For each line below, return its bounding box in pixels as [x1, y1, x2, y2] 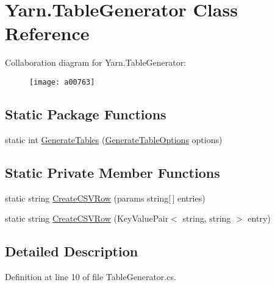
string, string [182, 212, 231, 225]
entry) [248, 212, 271, 225]
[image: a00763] [29, 77, 95, 86]
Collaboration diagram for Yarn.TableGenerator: [5, 56, 187, 69]
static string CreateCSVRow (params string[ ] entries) [5, 191, 205, 204]
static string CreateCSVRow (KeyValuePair [5, 212, 169, 225]
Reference [5, 21, 90, 46]
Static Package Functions [5, 104, 166, 123]
